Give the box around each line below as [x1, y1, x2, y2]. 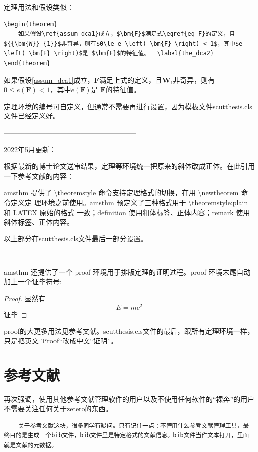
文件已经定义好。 [4, 111, 60, 121]
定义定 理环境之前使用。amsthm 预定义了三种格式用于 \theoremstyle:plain [10, 197, 248, 207]
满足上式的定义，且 [99, 74, 162, 85]
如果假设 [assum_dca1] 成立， [4, 74, 94, 85]
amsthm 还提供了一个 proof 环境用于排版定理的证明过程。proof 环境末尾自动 [4, 266, 251, 277]
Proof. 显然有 [4, 293, 46, 304]
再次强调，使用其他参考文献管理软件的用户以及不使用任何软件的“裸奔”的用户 [4, 393, 255, 404]
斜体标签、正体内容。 [4, 217, 74, 227]
